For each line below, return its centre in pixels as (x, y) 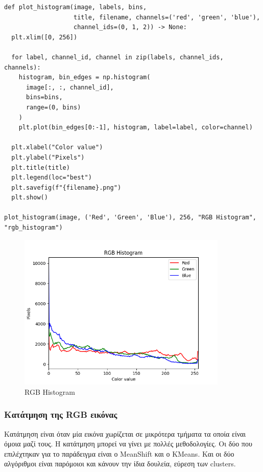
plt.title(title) (41, 167)
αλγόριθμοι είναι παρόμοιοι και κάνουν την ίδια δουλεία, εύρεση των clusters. (120, 464)
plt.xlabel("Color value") (57, 148)
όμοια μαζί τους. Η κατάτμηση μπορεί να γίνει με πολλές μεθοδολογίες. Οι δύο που (128, 444)
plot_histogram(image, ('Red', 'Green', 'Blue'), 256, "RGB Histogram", (130, 218)
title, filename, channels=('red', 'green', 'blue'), (167, 17)
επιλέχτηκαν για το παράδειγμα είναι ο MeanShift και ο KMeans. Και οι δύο (119, 453)
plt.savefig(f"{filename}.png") (66, 187)
